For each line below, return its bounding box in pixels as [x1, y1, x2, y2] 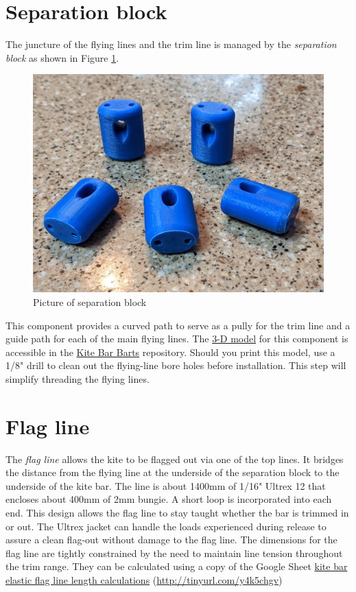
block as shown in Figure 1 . [5, 50, 119, 64]
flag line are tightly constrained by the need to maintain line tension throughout [5, 545, 343, 560]
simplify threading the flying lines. [5, 371, 150, 386]
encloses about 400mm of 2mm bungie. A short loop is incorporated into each [5, 492, 332, 506]
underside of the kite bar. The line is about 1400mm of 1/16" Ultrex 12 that [5, 478, 326, 493]
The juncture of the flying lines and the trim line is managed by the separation [5, 37, 337, 51]
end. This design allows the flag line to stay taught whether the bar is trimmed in [5, 505, 349, 519]
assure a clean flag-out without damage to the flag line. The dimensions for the [5, 532, 337, 547]
